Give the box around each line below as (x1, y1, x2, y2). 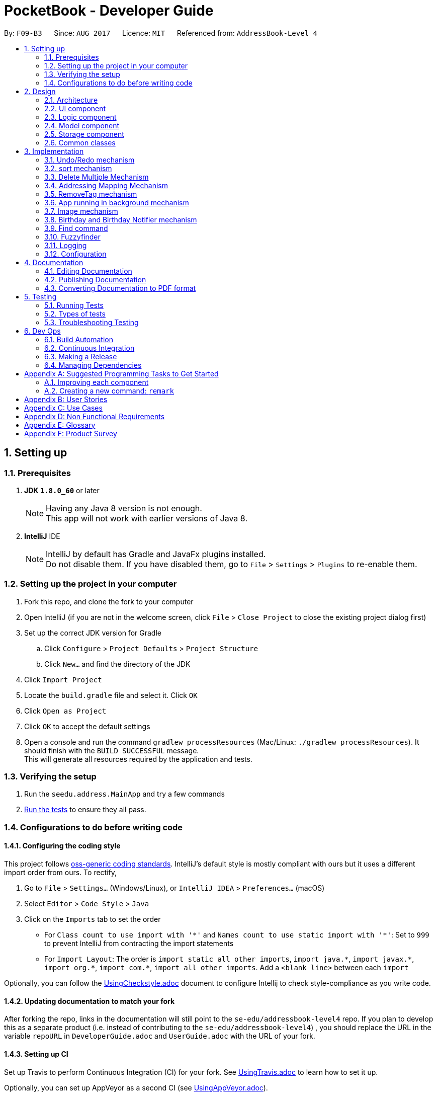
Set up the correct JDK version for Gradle (24, 628, 161, 637)
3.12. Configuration (44, 249, 107, 258)
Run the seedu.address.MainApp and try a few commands (24, 790, 225, 799)
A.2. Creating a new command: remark (44, 386, 174, 395)
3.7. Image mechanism (44, 206, 118, 215)
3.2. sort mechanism (44, 164, 112, 173)
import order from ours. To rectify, (4, 868, 117, 877)
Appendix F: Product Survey (24, 429, 117, 438)
